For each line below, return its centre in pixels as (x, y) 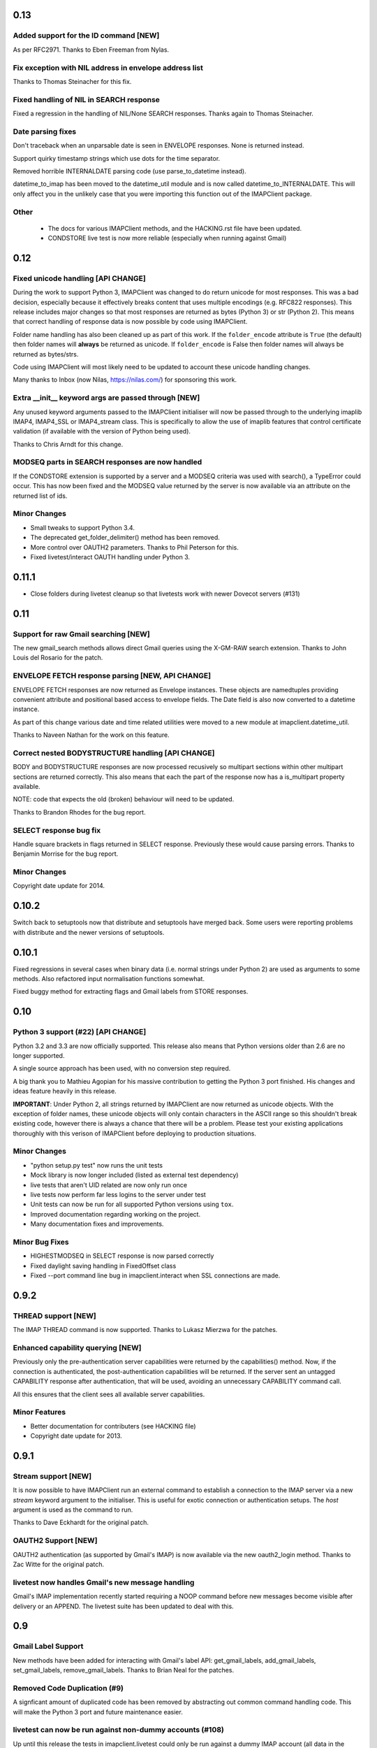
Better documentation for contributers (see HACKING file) (113, 1426)
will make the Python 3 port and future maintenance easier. (98, 1712)
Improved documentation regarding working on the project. (116, 1214)
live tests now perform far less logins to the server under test (118, 1195)
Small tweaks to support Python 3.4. (83, 527)
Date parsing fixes (45, 131)
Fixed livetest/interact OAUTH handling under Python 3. (110, 557)
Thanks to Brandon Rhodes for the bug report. (79, 812)
